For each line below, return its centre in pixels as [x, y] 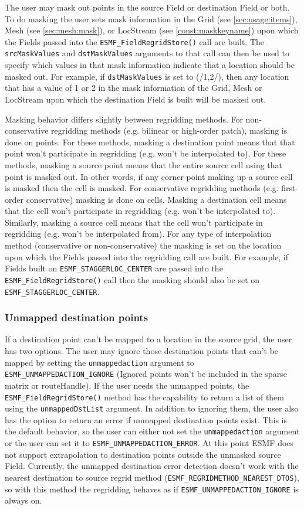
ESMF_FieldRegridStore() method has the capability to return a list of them [145, 397]
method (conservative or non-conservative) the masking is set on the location [143, 245]
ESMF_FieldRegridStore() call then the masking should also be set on [132, 279]
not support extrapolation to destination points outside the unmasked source [143, 454]
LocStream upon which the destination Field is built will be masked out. [136, 99]
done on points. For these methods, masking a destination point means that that [150, 142]
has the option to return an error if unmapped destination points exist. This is [146, 419]
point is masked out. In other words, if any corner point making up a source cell [149, 176]
